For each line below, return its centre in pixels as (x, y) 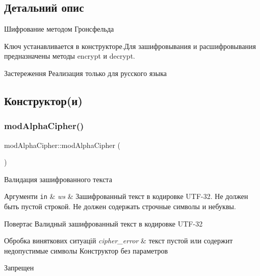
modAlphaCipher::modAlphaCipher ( (62, 145)
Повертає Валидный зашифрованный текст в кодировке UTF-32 (103, 223)
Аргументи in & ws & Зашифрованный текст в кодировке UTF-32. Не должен (126, 196)
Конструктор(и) (43, 100)
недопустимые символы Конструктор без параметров (86, 250)
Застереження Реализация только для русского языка (86, 73)
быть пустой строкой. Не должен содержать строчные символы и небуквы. (120, 206)
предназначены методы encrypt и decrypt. (70, 56)
